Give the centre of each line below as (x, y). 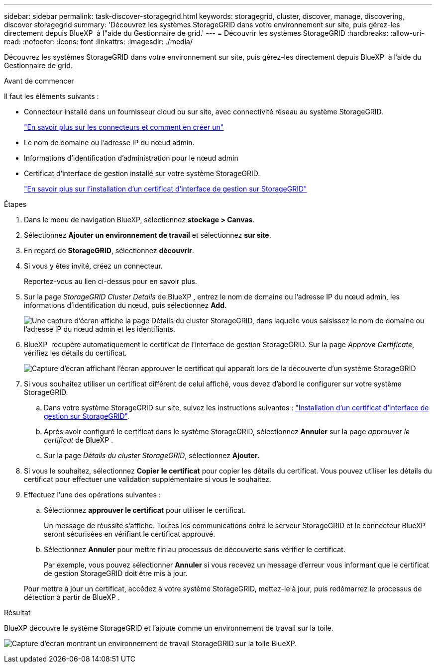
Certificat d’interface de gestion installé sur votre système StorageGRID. (142, 173)
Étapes (15, 204)
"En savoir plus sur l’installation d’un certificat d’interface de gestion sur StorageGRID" (165, 189)
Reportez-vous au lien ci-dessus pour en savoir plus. (110, 281)
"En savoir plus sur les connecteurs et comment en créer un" (124, 127)
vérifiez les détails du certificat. (75, 353)
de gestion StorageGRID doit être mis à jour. (116, 573)
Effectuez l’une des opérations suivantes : (92, 495)
